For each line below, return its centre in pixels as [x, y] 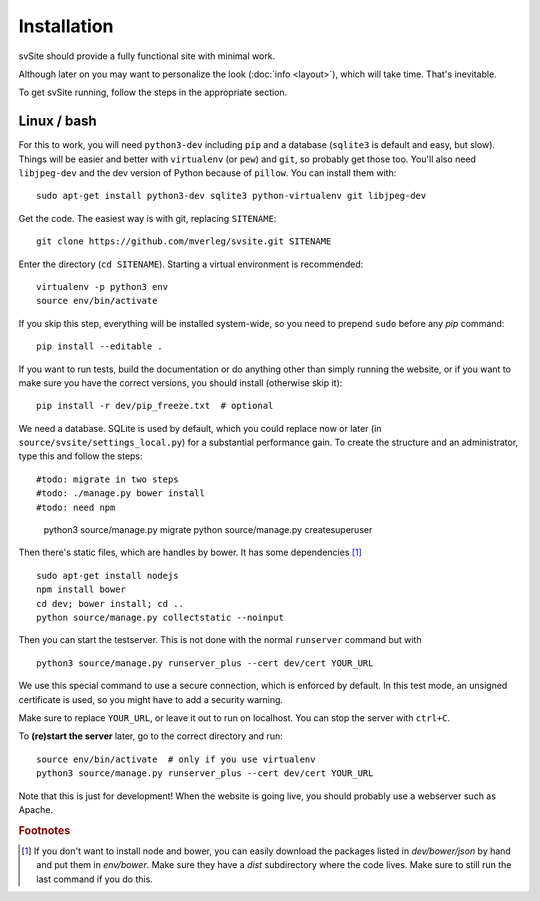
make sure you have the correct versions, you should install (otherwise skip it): [180, 382]
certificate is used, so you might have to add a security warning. [151, 699]
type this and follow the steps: [81, 456]
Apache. [36, 809]
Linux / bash [57, 121]
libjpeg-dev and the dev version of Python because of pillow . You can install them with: [207, 173]
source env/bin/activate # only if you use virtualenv [176, 759]
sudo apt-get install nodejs [107, 575]
